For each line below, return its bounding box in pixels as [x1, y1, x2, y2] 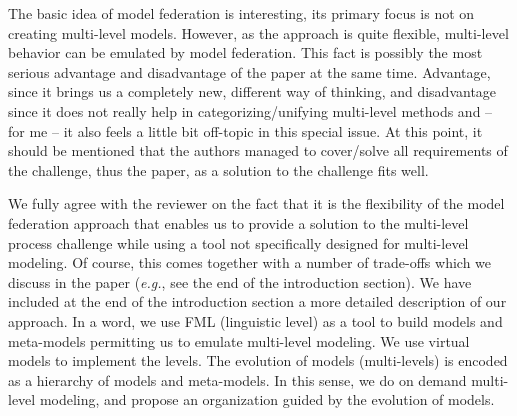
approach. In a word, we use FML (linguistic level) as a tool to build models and [8, 310, 503, 331]
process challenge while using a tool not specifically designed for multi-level [8, 232, 469, 253]
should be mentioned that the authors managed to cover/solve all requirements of [8, 140, 508, 161]
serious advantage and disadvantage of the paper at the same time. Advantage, [8, 61, 491, 82]
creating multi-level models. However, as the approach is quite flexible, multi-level [8, 22, 509, 43]
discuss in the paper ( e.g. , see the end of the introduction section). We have [8, 271, 472, 292]
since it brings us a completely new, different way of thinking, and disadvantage [8, 81, 497, 102]
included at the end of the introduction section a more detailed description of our [8, 291, 507, 312]
